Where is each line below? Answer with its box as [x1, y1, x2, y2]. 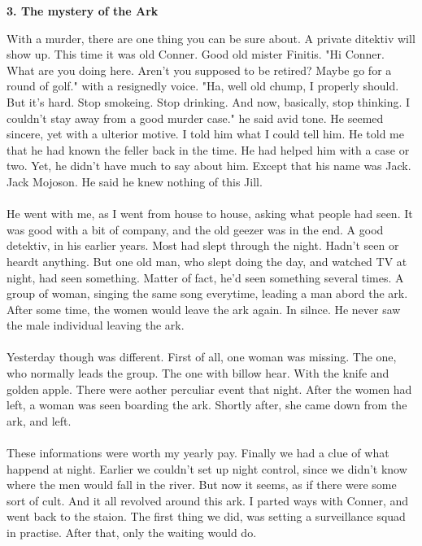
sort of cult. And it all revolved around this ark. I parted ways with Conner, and [7, 491, 409, 509]
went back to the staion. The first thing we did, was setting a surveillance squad [7, 508, 406, 525]
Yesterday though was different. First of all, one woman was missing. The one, [7, 348, 397, 365]
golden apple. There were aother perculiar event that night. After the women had [7, 380, 412, 397]
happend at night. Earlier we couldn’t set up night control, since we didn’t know [7, 460, 407, 477]
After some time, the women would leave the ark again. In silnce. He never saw [7, 300, 401, 317]
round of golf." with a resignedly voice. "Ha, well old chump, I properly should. [7, 77, 399, 94]
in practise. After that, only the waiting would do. [7, 524, 257, 540]
